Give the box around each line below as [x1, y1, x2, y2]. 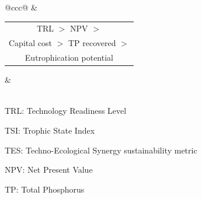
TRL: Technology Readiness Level [5, 104, 127, 117]
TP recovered [68, 37, 116, 49]
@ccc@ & [5, 1, 37, 13]
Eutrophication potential [25, 51, 113, 64]
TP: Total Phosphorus [5, 183, 85, 195]
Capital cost [9, 37, 52, 49]
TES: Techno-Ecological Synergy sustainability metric [5, 144, 197, 156]
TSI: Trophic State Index [5, 124, 95, 136]
